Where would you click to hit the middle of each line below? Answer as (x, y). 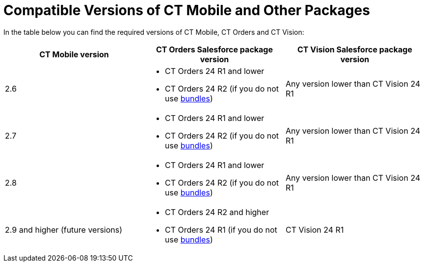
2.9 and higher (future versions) (64, 230)
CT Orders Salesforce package (214, 49)
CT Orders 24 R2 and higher (217, 212)
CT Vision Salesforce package (355, 49)
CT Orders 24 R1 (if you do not (221, 230)
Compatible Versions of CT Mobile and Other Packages (187, 10)
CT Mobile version (74, 54)
